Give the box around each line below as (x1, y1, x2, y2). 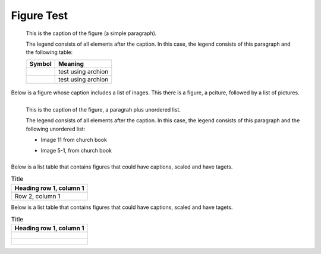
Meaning (58, 59, 84, 68)
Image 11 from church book (40, 136, 107, 144)
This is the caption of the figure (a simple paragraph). (26, 30, 157, 37)
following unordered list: (26, 125, 86, 132)
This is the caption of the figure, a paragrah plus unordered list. (26, 106, 181, 113)
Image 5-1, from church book (40, 147, 112, 154)
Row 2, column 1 (14, 192, 61, 200)
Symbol (29, 59, 52, 68)
